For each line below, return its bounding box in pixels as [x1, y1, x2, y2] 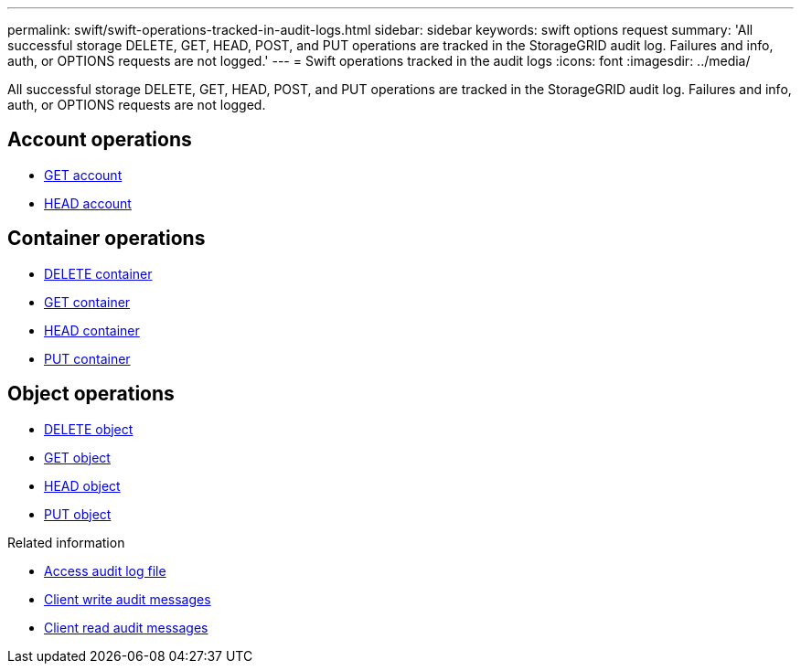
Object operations [7, 382, 175, 406]
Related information [7, 534, 125, 550]
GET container [44, 293, 131, 310]
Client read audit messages [44, 619, 208, 635]
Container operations [7, 227, 206, 250]
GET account [44, 166, 123, 183]
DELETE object [44, 421, 133, 437]
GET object [44, 449, 111, 465]
